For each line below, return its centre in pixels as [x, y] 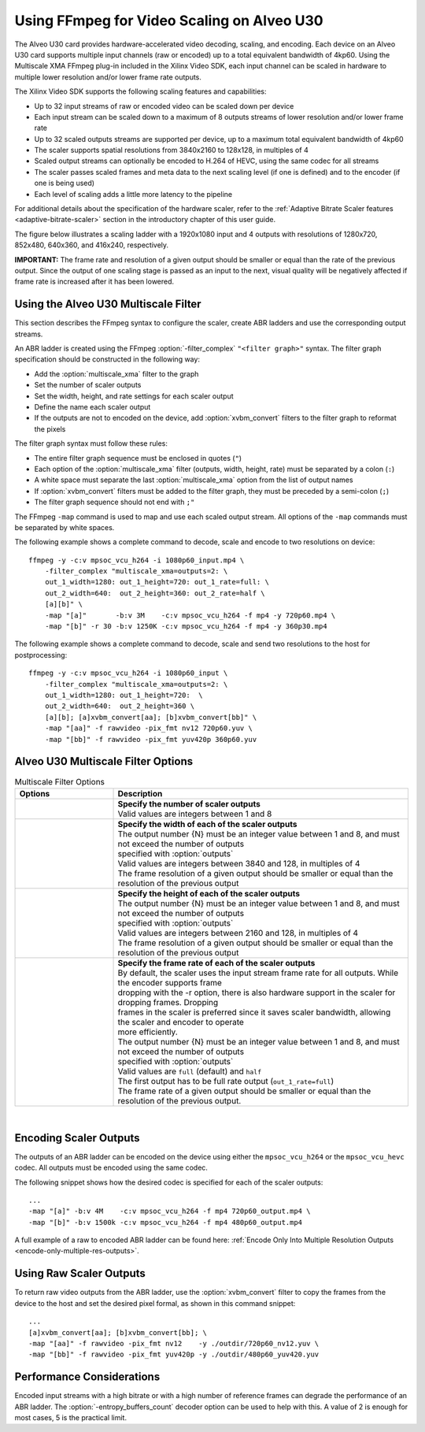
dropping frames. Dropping [168, 1002]
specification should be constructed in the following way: [107, 359]
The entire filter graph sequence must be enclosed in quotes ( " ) [138, 458]
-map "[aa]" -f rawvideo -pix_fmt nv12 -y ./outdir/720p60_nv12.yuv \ [174, 1343]
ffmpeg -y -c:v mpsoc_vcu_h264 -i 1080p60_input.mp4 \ [137, 560]
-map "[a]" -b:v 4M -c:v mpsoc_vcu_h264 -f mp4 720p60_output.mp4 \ [170, 1211]
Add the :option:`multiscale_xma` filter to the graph [116, 373]
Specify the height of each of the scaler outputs [209, 893]
